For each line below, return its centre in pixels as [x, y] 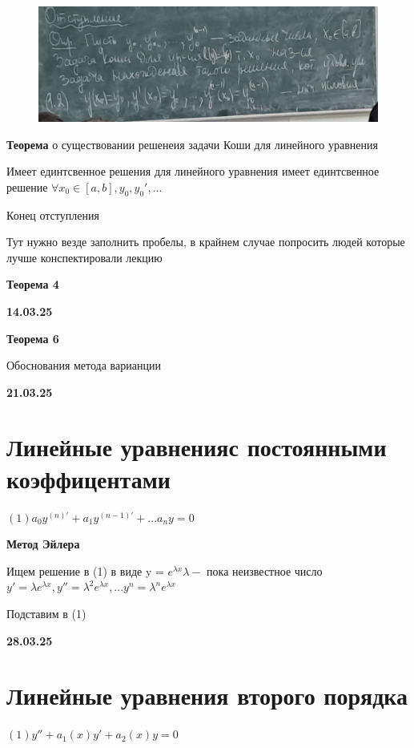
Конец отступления [53, 214]
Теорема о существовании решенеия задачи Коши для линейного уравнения [192, 144]
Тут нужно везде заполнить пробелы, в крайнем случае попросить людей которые [206, 242]
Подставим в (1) [46, 613]
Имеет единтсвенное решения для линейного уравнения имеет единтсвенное [193, 171]
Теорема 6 [33, 338]
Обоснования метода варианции [84, 365]
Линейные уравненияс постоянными [197, 447]
